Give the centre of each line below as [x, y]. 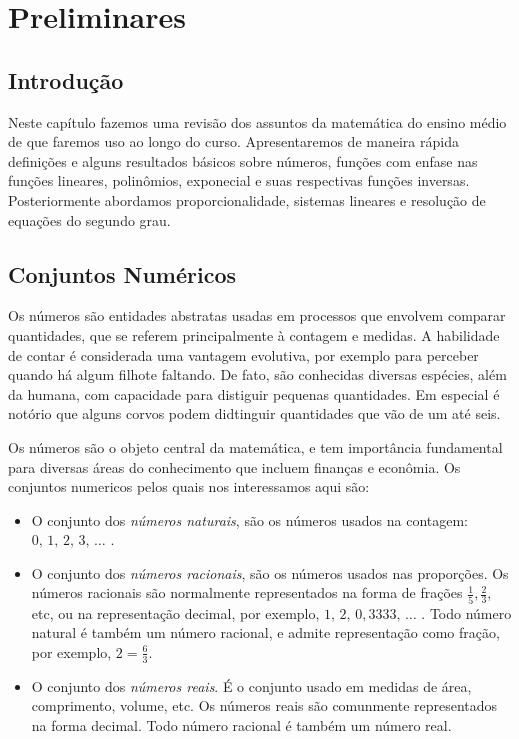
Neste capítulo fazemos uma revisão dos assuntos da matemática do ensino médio [257, 121]
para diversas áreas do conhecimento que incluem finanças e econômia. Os [234, 466]
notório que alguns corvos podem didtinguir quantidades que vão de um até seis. [254, 413]
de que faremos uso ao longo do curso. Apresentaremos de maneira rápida [233, 141]
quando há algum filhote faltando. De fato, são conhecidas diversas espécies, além [257, 374]
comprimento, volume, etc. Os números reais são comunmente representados [264, 705]
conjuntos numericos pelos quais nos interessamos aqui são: [189, 486]
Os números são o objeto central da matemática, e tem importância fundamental [255, 446]
